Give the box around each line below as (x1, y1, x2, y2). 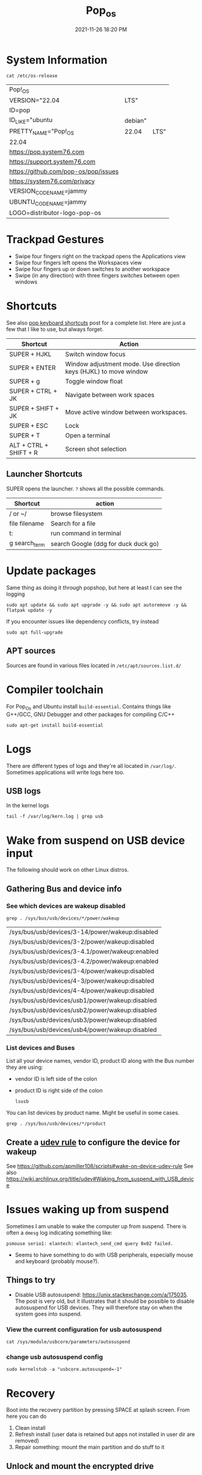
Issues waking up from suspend (6, 1203, 170, 1216)
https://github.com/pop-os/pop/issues (9, 167, 119, 175)
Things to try (6, 1275, 56, 1285)
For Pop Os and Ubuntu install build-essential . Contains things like (6, 702, 171, 711)
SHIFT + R (9, 449, 38, 457)
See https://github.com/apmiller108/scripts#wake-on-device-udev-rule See (6, 1163, 194, 1170)
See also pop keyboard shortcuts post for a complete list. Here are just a (6, 320, 186, 327)
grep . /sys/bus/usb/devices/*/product (6, 1121, 106, 1127)
